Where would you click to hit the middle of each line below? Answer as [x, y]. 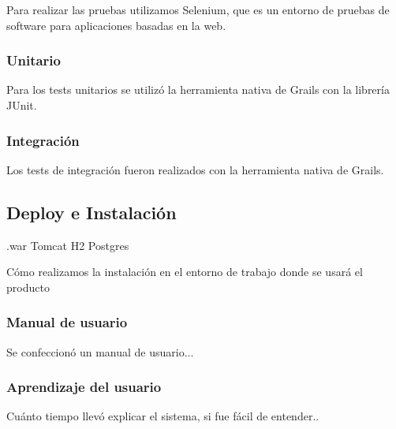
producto [28, 287]
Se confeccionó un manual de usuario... [100, 351]
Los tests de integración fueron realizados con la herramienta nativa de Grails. [195, 169]
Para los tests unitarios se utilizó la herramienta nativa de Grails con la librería [198, 90]
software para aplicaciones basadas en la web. [116, 25]
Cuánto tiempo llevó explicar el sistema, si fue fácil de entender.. [163, 416]
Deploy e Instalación [92, 212]
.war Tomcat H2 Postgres [68, 245]
